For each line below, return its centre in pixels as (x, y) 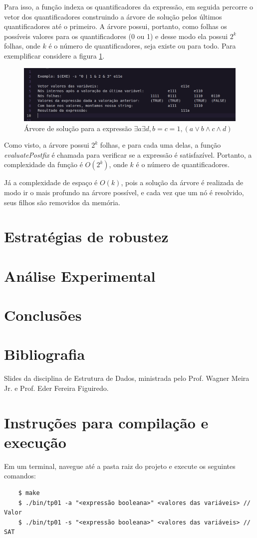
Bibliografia (45, 354)
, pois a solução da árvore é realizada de (182, 182)
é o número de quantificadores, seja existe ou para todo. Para (142, 46)
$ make (29, 493)
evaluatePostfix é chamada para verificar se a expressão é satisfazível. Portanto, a (128, 154)
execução (35, 442)
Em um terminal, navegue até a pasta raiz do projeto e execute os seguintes (120, 466)
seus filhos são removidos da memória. (62, 202)
